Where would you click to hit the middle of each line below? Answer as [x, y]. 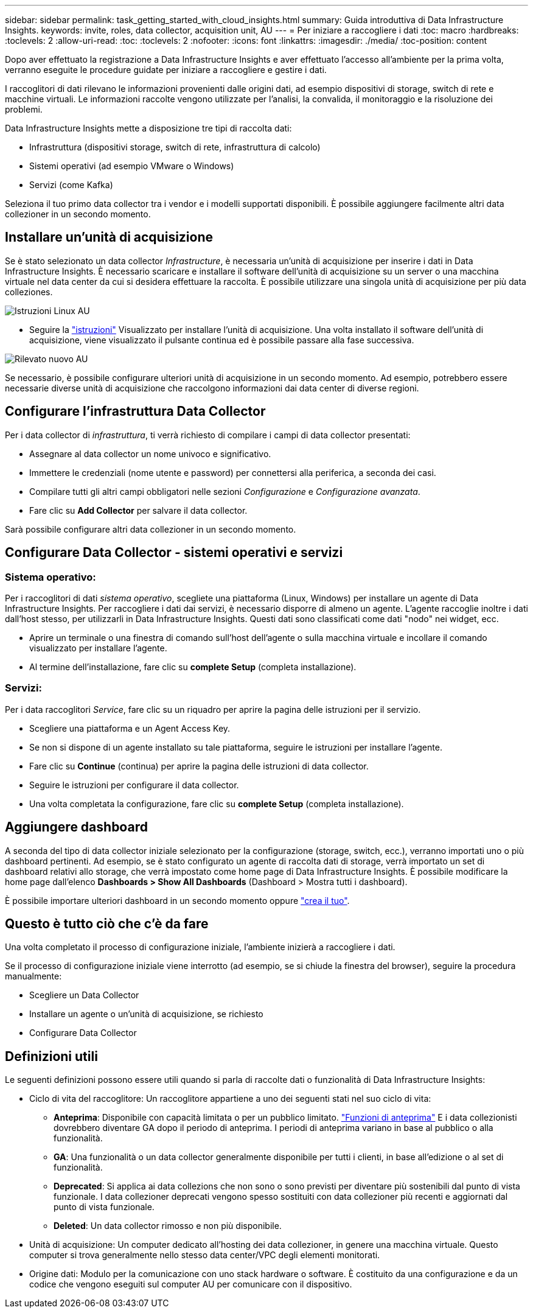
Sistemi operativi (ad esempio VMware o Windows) [132, 166]
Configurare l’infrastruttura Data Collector [135, 411]
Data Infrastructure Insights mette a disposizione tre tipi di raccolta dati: [148, 128]
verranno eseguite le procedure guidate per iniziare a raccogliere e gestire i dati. [166, 70]
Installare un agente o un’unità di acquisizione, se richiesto [146, 1014]
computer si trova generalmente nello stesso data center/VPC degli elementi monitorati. [205, 1255]
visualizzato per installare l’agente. [98, 648]
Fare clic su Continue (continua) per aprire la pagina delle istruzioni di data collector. [199, 766]
